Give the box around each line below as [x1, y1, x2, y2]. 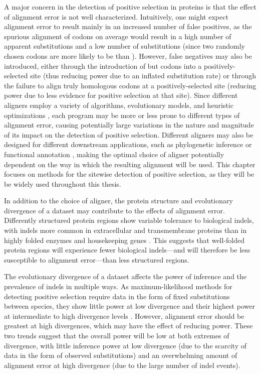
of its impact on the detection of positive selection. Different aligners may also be [4, 129, 253, 140]
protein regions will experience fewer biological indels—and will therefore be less [4, 244, 250, 255]
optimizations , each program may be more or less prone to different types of [4, 109, 240, 120]
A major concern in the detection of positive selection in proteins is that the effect [4, 2, 256, 12]
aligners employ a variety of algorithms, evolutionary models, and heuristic [4, 99, 233, 110]
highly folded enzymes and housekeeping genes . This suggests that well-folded [4, 234, 245, 245]
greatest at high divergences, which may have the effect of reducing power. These [4, 320, 253, 331]
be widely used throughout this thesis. [4, 178, 121, 189]
